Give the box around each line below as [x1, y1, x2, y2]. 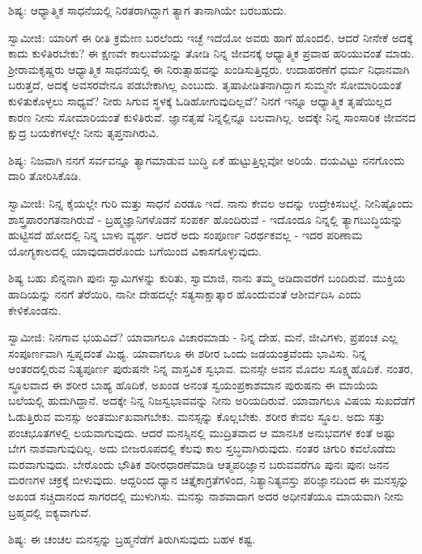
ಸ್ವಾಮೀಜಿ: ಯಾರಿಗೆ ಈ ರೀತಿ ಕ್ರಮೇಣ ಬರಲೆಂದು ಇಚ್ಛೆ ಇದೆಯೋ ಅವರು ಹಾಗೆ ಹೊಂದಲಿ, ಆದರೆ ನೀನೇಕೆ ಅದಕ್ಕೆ [8, 28, 413, 45]
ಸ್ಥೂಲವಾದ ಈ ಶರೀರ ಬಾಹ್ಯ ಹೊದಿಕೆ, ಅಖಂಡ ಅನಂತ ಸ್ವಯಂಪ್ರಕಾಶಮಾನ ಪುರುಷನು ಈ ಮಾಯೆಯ [8, 376, 378, 393]
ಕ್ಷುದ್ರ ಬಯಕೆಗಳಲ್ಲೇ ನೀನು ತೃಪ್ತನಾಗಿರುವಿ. [8, 124, 160, 141]
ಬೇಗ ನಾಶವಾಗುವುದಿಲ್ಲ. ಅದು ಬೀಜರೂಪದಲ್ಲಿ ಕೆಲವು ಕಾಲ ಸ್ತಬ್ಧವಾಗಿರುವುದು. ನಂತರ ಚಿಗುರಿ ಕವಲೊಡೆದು [8, 440, 396, 457]
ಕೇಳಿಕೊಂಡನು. [8, 301, 62, 318]
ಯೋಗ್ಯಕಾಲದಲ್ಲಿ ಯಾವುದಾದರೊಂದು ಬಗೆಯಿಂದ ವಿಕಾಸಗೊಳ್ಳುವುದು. [8, 242, 262, 259]
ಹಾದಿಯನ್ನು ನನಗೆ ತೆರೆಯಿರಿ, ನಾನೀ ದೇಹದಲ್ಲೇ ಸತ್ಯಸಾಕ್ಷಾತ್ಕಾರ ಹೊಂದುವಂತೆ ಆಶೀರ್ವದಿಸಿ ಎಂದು [8, 285, 361, 302]
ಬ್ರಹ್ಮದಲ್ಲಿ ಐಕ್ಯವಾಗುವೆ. [8, 503, 92, 520]
